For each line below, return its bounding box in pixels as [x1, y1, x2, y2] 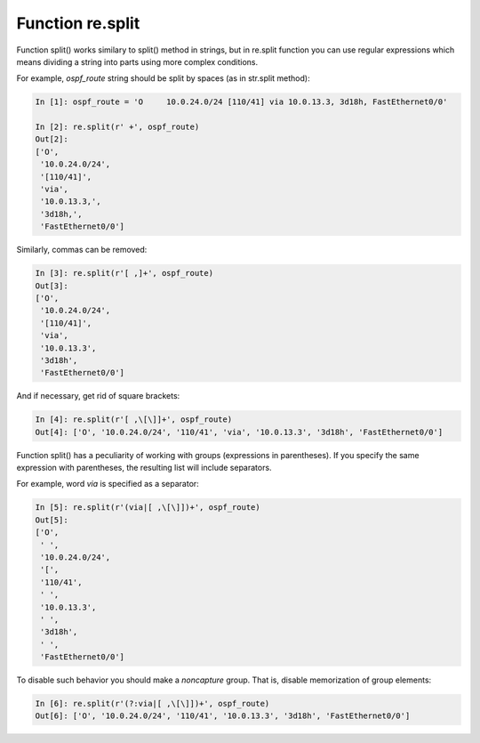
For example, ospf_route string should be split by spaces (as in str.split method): [16, 73, 310, 84]
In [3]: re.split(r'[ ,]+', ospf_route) [35, 268, 213, 279]
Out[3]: [35, 280, 68, 291]
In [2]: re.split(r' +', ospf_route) [35, 122, 200, 133]
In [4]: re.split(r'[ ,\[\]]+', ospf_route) [35, 415, 233, 424]
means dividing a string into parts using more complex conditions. [16, 56, 259, 67]
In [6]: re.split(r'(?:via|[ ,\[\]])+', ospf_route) [35, 699, 270, 709]
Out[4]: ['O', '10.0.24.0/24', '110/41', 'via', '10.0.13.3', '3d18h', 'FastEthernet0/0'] [35, 427, 444, 437]
